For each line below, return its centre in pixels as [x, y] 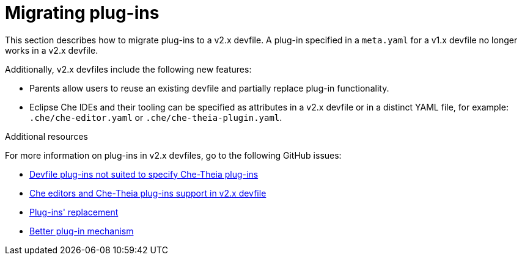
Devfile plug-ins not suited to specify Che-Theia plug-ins [144, 174]
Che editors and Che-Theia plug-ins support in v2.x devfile [148, 193]
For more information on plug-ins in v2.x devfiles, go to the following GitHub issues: [173, 155]
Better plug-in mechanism [82, 231]
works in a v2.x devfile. [52, 50]
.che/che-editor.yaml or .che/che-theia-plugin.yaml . [156, 117]
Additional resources [46, 136]
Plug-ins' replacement [74, 212]
